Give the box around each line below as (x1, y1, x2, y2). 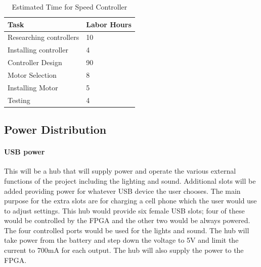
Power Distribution (4, 122, 107, 137)
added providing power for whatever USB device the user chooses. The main (4, 185, 241, 196)
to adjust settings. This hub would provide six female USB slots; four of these (4, 205, 245, 216)
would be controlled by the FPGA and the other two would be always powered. (4, 215, 250, 226)
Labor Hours (86, 19, 132, 29)
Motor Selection (8, 69, 57, 80)
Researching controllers (8, 32, 79, 42)
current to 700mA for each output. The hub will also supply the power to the (4, 245, 244, 255)
